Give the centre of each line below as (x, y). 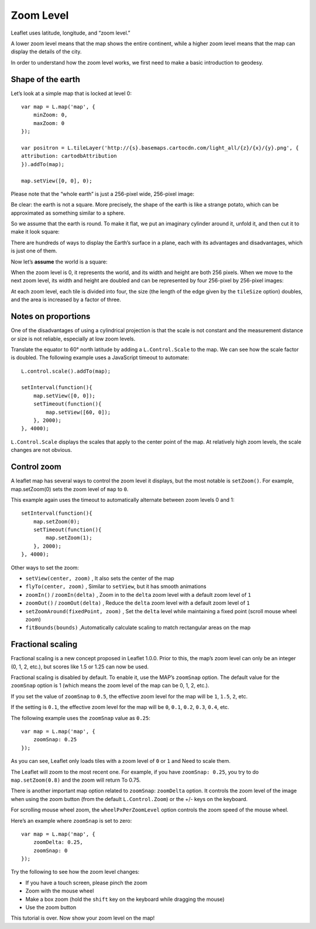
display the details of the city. (46, 52)
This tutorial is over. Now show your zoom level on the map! (83, 918)
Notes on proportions (51, 317)
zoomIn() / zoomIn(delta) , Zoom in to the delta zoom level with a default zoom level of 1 (138, 594)
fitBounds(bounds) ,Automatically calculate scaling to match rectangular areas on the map (138, 627)
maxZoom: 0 (49, 123)
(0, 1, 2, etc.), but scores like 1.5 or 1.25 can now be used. (80, 667)
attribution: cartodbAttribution (69, 156)
